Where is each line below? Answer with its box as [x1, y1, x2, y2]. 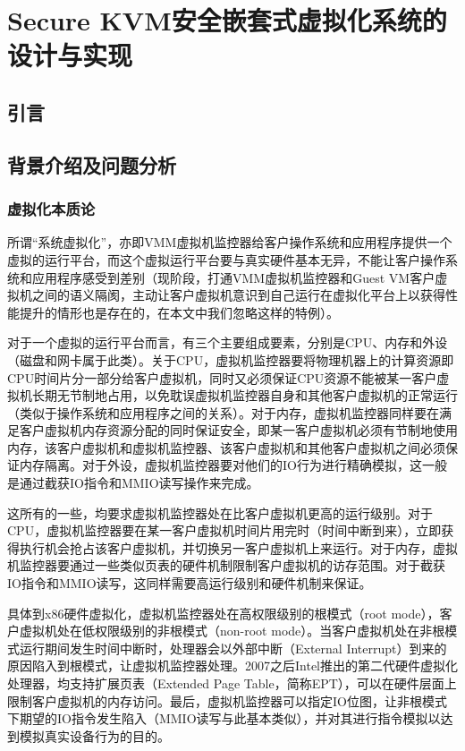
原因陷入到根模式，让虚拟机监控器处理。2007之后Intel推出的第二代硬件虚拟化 [7, 656, 458, 675]
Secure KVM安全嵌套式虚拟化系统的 [7, 2, 447, 38]
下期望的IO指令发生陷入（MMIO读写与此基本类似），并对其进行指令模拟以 [7, 709, 441, 728]
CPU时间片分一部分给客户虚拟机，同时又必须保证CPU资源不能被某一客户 [7, 368, 437, 387]
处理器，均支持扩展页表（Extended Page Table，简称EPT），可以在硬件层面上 [7, 674, 457, 692]
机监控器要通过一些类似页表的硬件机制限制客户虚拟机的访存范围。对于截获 [7, 556, 445, 575]
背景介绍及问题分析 [7, 150, 176, 178]
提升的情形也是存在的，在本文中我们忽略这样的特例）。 [19, 303, 339, 321]
